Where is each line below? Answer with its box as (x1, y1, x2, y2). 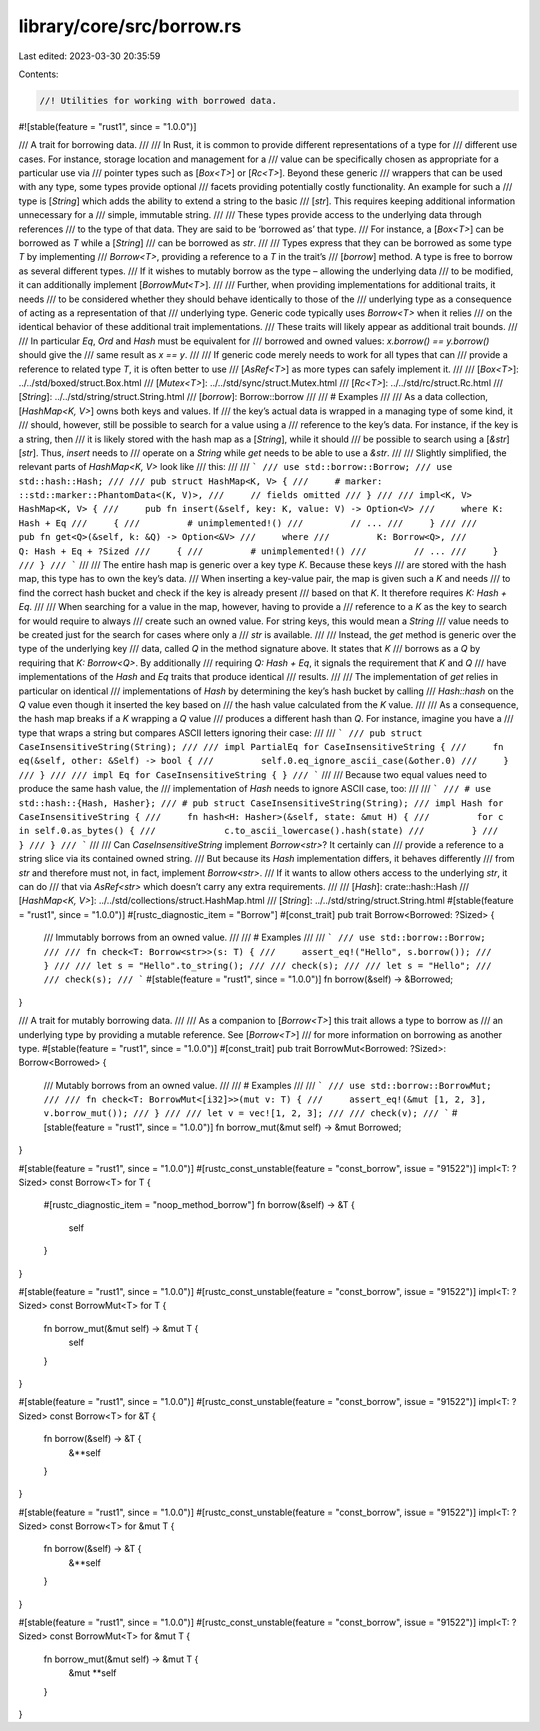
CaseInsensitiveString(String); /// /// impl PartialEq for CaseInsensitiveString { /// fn (18, 741, 504, 753)
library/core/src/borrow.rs (18, 15, 242, 37)
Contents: (18, 68, 59, 80)
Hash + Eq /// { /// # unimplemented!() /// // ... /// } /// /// (18, 517, 478, 529)
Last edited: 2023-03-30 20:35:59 (18, 50, 161, 62)
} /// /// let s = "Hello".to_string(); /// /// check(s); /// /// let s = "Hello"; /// (43, 960, 492, 971)
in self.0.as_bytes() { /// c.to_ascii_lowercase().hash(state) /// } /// (18, 825, 499, 837)
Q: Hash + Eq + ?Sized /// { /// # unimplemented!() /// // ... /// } (18, 545, 499, 557)
